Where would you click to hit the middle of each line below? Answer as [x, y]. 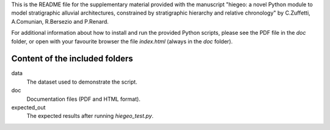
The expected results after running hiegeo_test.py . [90, 116]
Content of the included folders [72, 59]
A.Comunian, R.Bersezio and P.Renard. [60, 21]
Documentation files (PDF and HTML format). [83, 99]
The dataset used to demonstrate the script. [82, 82]
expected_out [28, 107]
